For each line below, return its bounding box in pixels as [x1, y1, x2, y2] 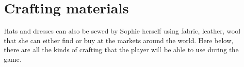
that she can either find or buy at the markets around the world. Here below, [4, 35, 233, 45]
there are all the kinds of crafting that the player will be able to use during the [4, 45, 239, 55]
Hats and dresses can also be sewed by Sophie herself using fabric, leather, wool [4, 26, 241, 36]
